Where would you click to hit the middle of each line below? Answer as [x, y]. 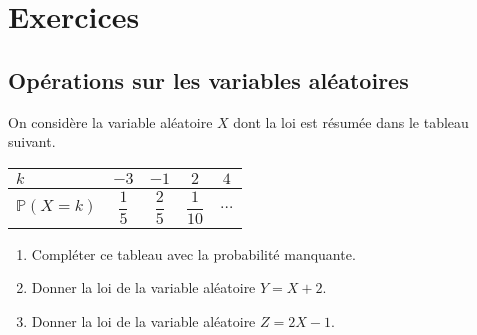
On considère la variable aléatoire [110, 121]
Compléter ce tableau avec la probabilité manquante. [193, 253]
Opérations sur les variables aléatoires [208, 79]
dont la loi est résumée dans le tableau [351, 121]
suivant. [32, 141]
